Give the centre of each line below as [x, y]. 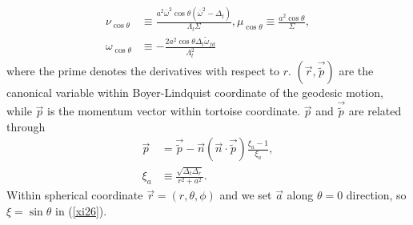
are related [375, 111]
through [26, 126]
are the [356, 71]
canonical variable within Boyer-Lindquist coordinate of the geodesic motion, [195, 92]
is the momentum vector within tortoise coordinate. [174, 111]
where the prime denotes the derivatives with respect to [143, 71]
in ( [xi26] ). [81, 210]
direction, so [376, 195]
